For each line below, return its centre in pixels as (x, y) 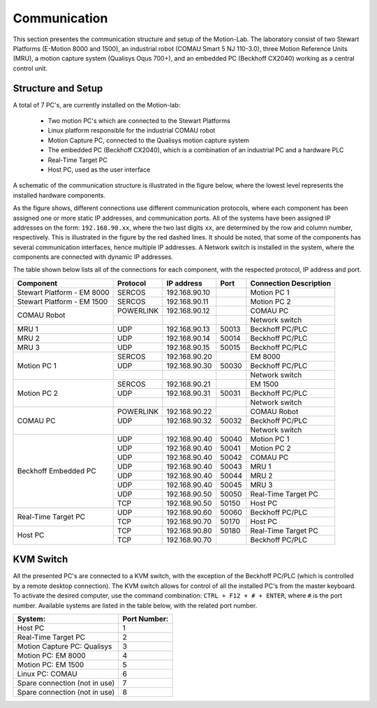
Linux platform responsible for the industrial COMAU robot (132, 131)
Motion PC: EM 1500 (51, 665)
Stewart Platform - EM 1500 (62, 302)
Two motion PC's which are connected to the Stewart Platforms (139, 121)
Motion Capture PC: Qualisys (65, 646)
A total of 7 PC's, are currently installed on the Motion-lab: (97, 105)
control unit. (30, 68)
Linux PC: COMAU (47, 674)
